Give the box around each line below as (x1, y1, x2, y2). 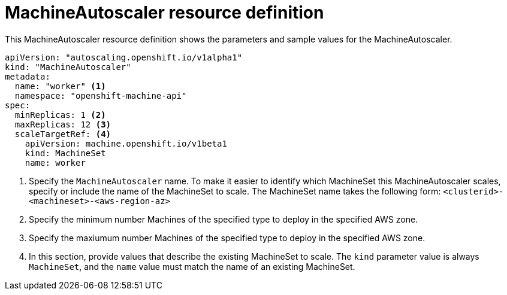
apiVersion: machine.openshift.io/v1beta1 (25, 138, 227, 148)
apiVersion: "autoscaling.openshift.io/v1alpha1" (5, 52, 243, 62)
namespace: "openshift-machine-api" (14, 90, 187, 101)
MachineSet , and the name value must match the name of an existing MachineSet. (29, 261, 355, 272)
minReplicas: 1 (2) (14, 110, 106, 120)
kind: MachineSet (25, 148, 106, 158)
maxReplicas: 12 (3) (14, 119, 111, 129)
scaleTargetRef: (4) (14, 129, 111, 139)
